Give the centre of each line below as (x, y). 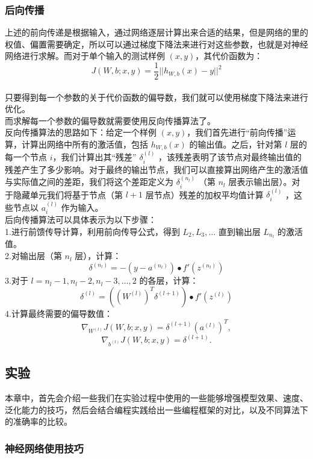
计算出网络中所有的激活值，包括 (85, 144)
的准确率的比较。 (39, 421)
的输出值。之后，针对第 (236, 144)
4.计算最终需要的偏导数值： (59, 313)
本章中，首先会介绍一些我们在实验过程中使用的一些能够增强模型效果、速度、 (156, 397)
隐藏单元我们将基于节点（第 (68, 194)
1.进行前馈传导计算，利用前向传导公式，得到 (92, 231)
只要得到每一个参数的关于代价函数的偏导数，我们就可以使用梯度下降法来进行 (156, 97)
